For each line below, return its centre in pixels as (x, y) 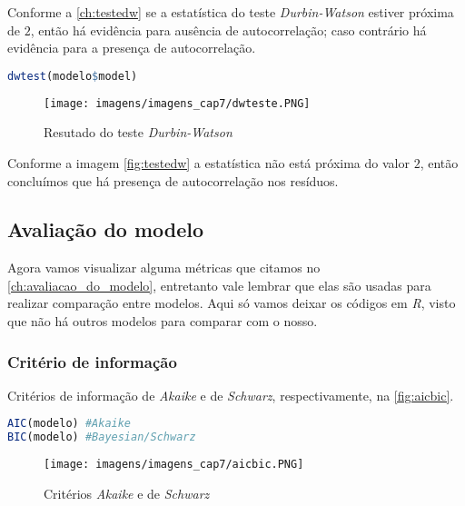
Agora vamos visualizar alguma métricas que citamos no (164, 268)
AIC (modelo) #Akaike (69, 424)
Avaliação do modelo (106, 229)
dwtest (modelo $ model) (73, 76)
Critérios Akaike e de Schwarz (127, 493)
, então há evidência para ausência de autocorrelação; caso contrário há (228, 30)
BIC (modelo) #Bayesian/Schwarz (102, 437)
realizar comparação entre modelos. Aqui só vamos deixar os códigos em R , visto (232, 303)
